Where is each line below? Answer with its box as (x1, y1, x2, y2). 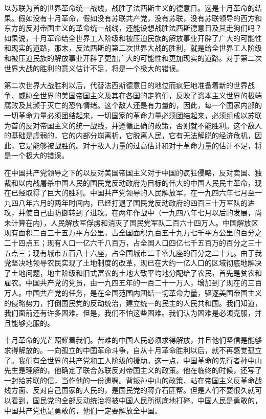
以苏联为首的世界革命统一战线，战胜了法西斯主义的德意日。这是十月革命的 (4, 3, 255, 13)
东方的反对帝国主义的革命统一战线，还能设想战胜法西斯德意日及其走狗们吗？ (4, 23, 262, 33)
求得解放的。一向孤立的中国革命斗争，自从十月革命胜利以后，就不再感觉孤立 (4, 345, 262, 355)
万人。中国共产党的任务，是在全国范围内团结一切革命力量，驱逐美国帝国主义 (4, 288, 262, 298)
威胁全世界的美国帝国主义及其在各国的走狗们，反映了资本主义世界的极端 (18, 90, 262, 100)
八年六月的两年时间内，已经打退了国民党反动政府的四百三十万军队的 (18, 197, 248, 208)
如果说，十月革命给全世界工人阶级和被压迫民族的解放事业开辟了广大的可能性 (4, 32, 262, 43)
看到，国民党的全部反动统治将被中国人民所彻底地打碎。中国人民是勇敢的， (11, 394, 262, 405)
